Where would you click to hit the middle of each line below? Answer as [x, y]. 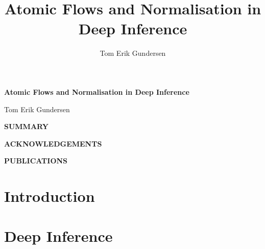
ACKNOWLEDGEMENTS [53, 143]
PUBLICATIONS [36, 161]
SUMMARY [26, 126]
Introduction [50, 196]
